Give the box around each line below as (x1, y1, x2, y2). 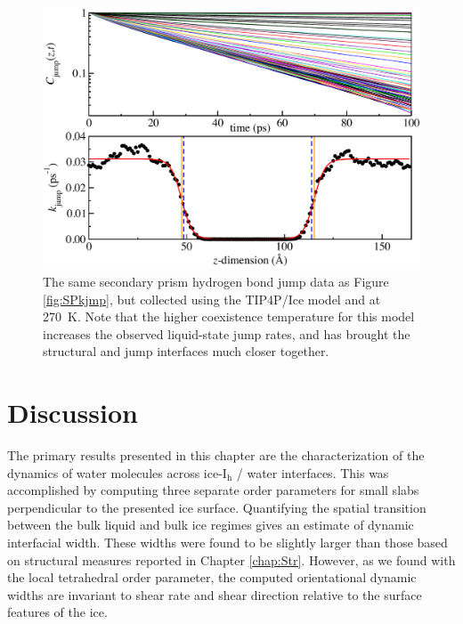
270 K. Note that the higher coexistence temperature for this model (43, 307, 415, 326)
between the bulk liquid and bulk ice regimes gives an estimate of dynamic (7, 515, 414, 534)
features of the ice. (7, 603, 108, 621)
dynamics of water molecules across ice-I (7, 463, 227, 482)
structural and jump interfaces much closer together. (43, 342, 329, 361)
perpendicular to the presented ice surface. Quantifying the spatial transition (7, 498, 426, 516)
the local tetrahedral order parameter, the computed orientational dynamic (7, 568, 417, 587)
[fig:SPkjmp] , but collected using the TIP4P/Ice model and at (43, 289, 381, 308)
